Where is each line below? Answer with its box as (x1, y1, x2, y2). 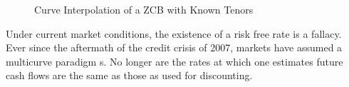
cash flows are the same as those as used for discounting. (6, 68, 253, 83)
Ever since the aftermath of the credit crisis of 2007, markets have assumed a (6, 40, 343, 55)
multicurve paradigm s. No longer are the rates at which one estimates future (6, 53, 343, 68)
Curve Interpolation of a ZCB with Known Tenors (34, 2, 254, 16)
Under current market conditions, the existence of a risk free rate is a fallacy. (6, 26, 342, 41)
